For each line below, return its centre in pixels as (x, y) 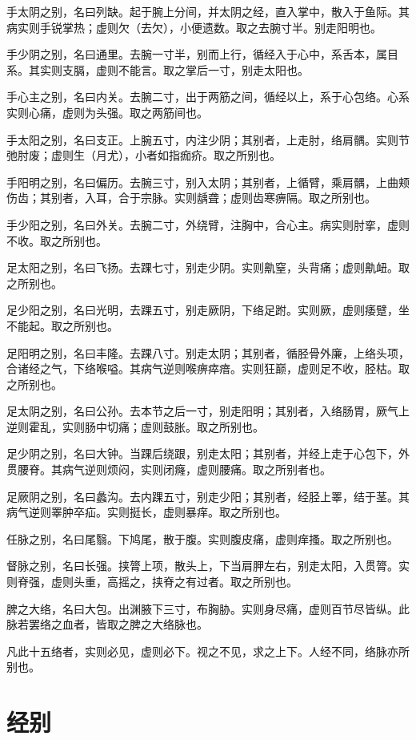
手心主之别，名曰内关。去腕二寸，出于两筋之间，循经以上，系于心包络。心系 (208, 97)
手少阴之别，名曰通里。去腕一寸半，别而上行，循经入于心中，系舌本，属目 (202, 54)
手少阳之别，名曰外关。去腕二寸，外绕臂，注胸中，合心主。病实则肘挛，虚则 (208, 224)
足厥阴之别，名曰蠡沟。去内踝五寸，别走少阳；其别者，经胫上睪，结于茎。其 (208, 496)
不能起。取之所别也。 (62, 325)
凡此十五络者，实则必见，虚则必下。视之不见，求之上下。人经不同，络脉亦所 (208, 651)
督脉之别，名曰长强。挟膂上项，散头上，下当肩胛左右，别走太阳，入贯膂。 (202, 566)
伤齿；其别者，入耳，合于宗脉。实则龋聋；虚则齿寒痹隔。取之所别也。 (191, 198)
